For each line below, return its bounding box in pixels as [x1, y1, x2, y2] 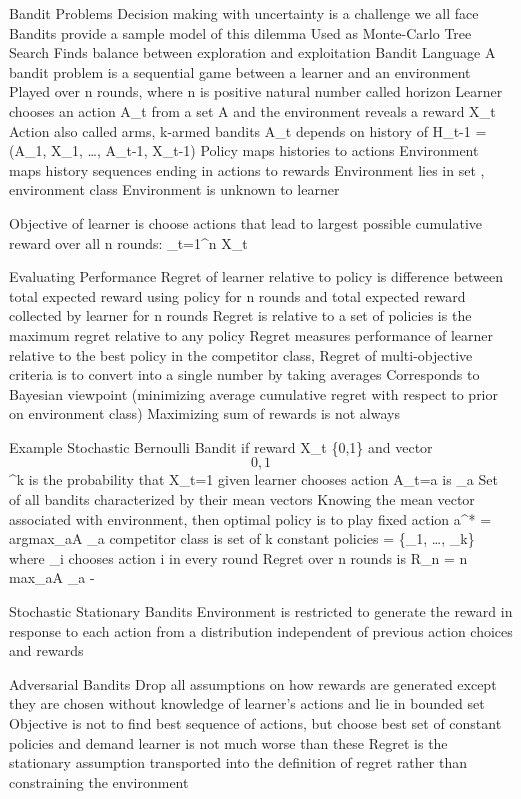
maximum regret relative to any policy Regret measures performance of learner [9, 324, 494, 345]
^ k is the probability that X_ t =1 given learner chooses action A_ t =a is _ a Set [9, 469, 498, 490]
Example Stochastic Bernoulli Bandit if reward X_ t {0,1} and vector [9, 436, 433, 457]
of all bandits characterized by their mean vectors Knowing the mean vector [9, 489, 475, 510]
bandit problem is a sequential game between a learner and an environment [9, 61, 471, 82]
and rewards [9, 640, 84, 661]
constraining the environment [9, 771, 189, 792]
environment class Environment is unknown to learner [9, 179, 340, 200]
